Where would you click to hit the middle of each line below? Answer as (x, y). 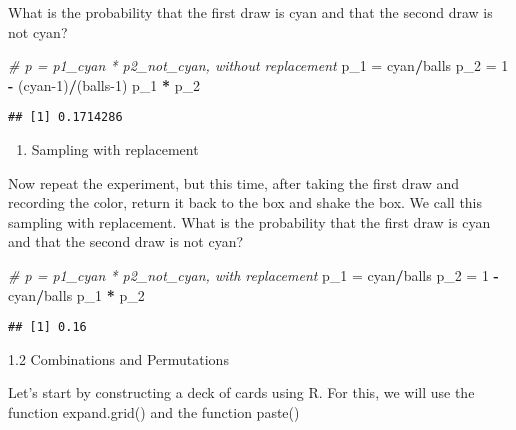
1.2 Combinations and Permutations (118, 358)
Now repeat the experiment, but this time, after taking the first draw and (234, 182)
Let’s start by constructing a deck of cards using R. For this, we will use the (241, 392)
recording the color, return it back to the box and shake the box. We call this (245, 202)
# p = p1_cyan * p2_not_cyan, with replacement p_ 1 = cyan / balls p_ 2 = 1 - (253, 275)
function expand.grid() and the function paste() (154, 412)
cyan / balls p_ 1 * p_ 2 (76, 294)
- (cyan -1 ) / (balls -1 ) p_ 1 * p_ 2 (104, 84)
